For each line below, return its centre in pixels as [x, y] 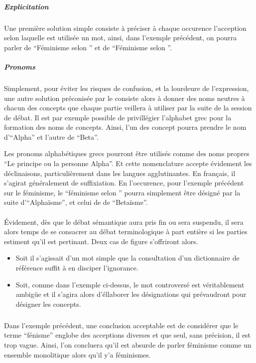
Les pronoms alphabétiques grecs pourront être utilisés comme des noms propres [127, 153]
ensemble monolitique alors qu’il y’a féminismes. [77, 354]
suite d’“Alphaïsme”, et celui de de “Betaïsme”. [76, 202]
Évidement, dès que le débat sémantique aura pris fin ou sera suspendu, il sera [124, 222]
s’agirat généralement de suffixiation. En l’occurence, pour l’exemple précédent [124, 183]
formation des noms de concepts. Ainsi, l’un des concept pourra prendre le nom [125, 127]
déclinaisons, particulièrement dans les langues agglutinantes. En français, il [120, 173]
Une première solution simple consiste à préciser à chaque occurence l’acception [125, 28]
